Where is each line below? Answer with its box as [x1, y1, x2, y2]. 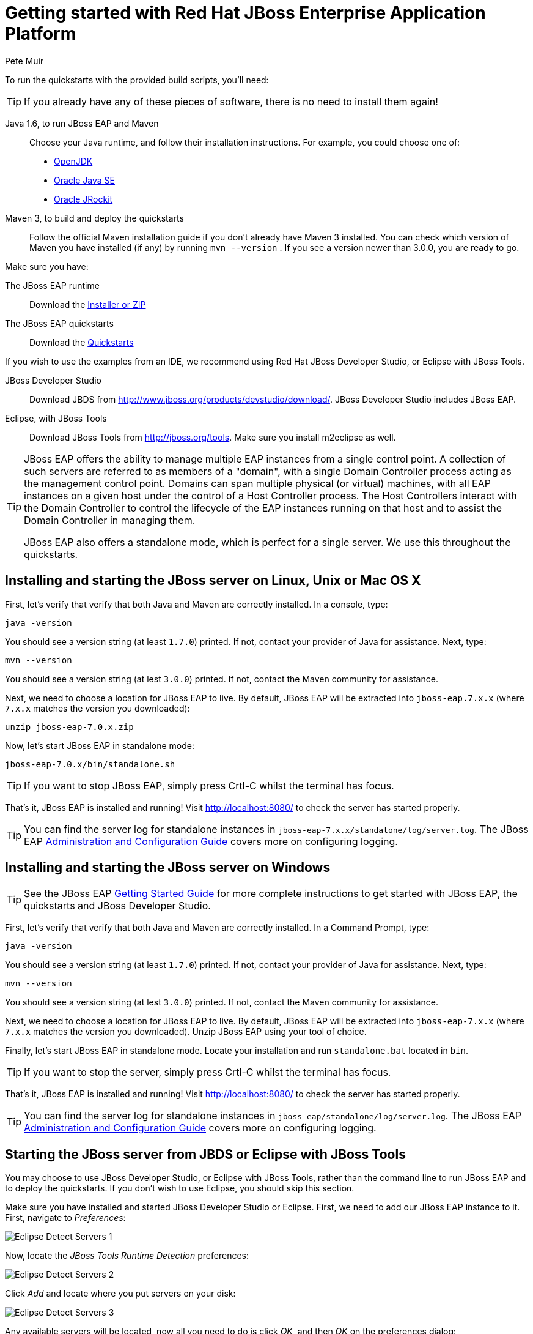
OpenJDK [54, 155, 93, 166]
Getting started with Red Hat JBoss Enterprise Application [5, 2, 486, 23]
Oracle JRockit [54, 193, 113, 204]
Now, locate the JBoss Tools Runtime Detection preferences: [5, 1250, 249, 1261]
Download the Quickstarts [29, 337, 134, 348]
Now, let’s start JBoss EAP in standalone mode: [5, 740, 195, 751]
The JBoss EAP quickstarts [5, 318, 114, 329]
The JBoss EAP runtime [5, 280, 100, 291]
